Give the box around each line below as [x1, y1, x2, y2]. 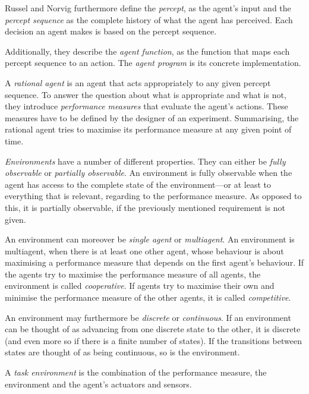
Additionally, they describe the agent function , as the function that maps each [5, 45, 290, 57]
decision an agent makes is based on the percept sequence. [5, 25, 217, 37]
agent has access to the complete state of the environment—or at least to [5, 178, 271, 190]
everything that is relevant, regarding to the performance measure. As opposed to [5, 190, 302, 202]
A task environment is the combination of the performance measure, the [5, 366, 267, 379]
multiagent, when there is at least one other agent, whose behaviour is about [5, 244, 284, 257]
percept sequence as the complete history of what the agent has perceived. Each [5, 13, 293, 26]
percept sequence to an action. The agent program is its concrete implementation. [5, 56, 301, 69]
